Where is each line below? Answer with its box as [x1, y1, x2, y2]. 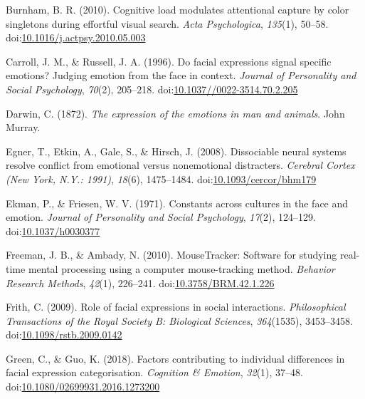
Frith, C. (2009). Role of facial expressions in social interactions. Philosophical [6, 299, 346, 314]
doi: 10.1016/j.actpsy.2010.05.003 [6, 30, 146, 45]
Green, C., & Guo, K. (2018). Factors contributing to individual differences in [6, 351, 345, 366]
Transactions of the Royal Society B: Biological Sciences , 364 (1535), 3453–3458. [6, 313, 353, 328]
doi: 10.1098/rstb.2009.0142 [6, 327, 122, 342]
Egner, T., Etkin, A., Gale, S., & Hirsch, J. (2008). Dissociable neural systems [6, 143, 347, 158]
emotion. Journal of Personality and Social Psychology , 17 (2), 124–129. [6, 209, 316, 224]
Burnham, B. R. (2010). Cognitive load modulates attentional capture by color [6, 2, 349, 16]
